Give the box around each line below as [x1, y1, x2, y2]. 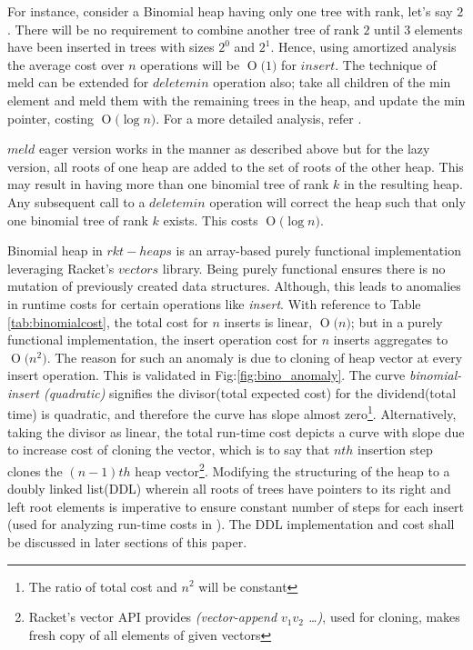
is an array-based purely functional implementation [176, 241, 461, 260]
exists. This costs [163, 210, 258, 229]
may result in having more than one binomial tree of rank [7, 175, 329, 194]
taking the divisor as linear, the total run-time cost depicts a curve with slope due [7, 422, 465, 441]
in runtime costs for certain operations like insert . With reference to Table [7, 294, 421, 313]
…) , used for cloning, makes [308, 607, 460, 626]
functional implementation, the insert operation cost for [7, 330, 317, 349]
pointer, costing [7, 108, 95, 127]
